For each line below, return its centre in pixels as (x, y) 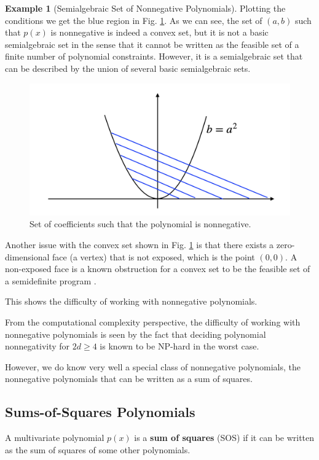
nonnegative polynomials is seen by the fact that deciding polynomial (136, 334)
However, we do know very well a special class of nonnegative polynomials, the (153, 366)
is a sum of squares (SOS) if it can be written (224, 438)
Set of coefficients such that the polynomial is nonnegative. (140, 224)
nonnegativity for (37, 346)
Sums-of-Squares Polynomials (100, 412)
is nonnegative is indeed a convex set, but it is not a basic (159, 32)
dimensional (27, 256)
